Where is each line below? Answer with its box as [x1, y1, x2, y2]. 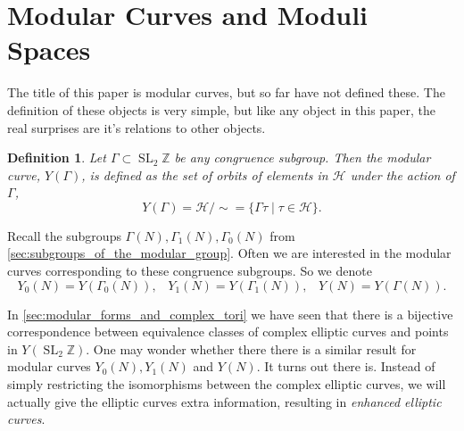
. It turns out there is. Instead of [256, 357, 435, 376]
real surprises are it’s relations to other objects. [7, 118, 266, 137]
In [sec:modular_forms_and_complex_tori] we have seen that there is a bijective [7, 304, 453, 323]
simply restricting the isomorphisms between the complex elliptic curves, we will [7, 375, 446, 394]
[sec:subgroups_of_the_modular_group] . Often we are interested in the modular [7, 244, 452, 262]
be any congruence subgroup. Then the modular [174, 148, 431, 167]
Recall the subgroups [7, 226, 121, 245]
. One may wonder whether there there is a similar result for [86, 339, 417, 358]
